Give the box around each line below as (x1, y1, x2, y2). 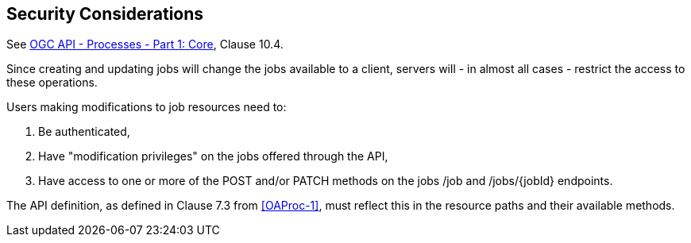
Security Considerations (6, 4, 204, 24)
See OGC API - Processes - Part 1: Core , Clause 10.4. (6, 37, 284, 52)
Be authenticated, (38, 125, 130, 139)
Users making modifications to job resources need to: (6, 100, 287, 114)
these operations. (6, 75, 98, 90)
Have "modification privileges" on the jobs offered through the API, (38, 149, 388, 164)
